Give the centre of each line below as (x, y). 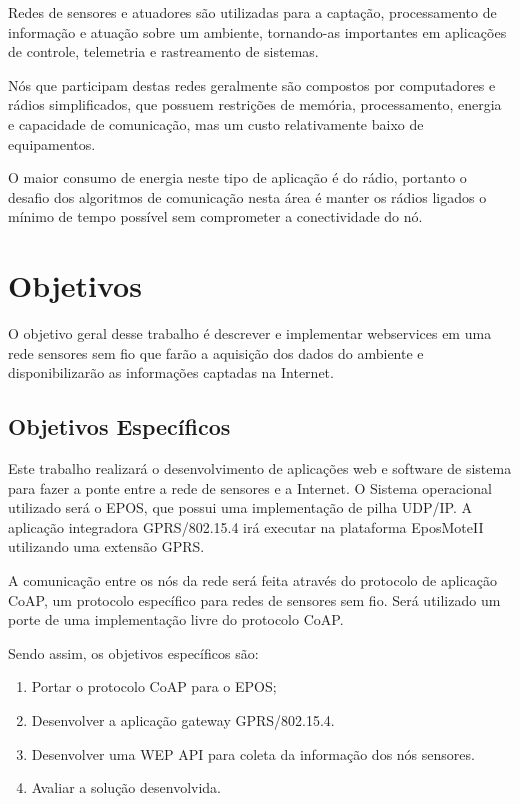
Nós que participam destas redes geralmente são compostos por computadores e (252, 84)
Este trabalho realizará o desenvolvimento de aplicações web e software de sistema (260, 468)
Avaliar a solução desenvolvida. (126, 787)
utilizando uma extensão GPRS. (106, 546)
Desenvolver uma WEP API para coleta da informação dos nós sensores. (253, 753)
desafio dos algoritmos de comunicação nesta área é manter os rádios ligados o (247, 196)
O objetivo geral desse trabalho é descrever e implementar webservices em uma (250, 333)
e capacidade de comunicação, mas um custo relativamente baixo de (216, 123)
